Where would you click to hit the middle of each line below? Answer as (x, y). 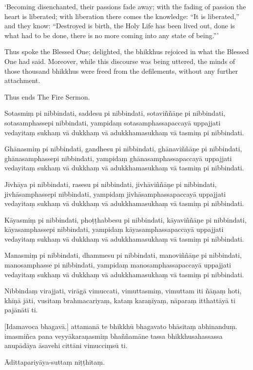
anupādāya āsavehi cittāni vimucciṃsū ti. (66, 345)
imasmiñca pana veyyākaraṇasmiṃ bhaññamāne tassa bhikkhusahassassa (114, 336)
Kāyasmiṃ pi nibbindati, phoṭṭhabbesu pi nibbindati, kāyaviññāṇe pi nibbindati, (126, 219)
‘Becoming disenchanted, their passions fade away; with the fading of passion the (125, 6)
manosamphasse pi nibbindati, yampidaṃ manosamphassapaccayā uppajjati (118, 265)
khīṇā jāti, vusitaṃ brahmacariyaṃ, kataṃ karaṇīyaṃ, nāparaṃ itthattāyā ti (120, 300)
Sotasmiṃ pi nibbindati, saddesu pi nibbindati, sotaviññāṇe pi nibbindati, (115, 113)
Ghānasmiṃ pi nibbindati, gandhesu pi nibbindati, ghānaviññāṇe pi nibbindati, (123, 149)
